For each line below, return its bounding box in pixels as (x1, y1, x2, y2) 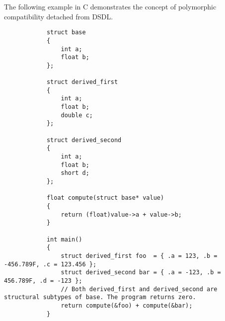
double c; (61, 111, 93, 119)
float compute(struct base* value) (46, 194, 164, 202)
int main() (46, 236, 82, 243)
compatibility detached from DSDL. (4, 11, 113, 21)
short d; (61, 169, 89, 177)
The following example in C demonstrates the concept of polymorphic (4, 1, 217, 11)
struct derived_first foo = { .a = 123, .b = (61, 252, 218, 259)
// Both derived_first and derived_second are (61, 285, 218, 293)
